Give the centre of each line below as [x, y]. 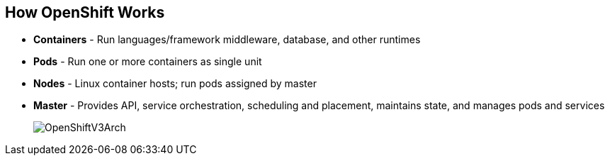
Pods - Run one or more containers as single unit [148, 62]
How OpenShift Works [85, 12]
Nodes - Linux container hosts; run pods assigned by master [175, 84]
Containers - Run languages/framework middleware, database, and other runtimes [227, 40]
